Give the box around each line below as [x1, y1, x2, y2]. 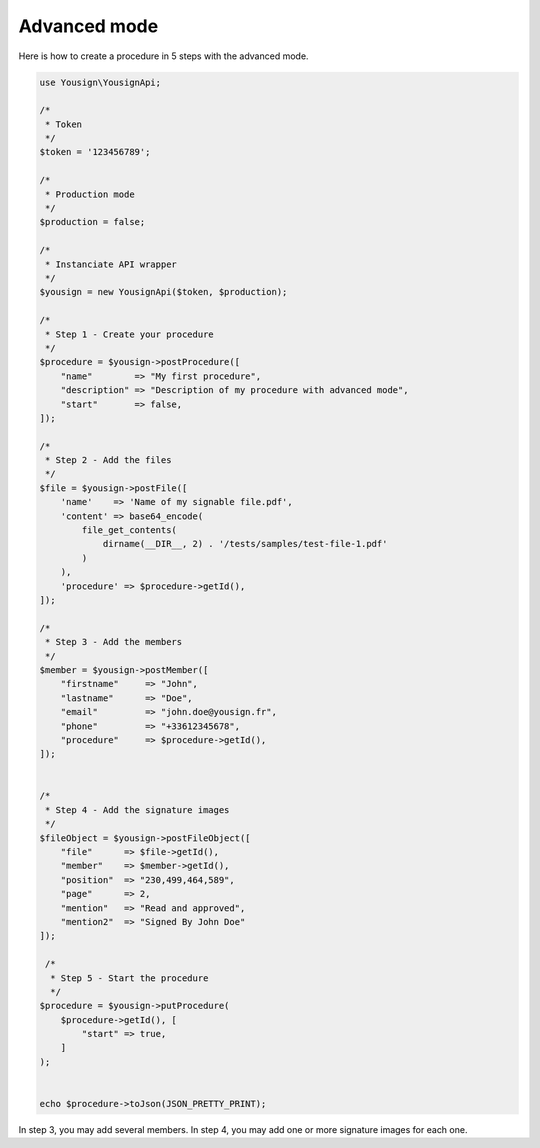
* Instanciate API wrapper [45, 258, 177, 270]
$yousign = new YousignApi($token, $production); [39, 286, 288, 298]
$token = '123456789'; [39, 146, 151, 158]
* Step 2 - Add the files [45, 455, 172, 466]
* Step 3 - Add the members [45, 636, 183, 648]
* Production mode [45, 188, 135, 200]
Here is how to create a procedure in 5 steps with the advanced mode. [18, 50, 309, 62]
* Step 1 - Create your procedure [45, 328, 214, 340]
